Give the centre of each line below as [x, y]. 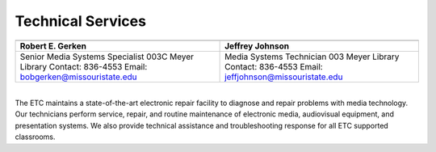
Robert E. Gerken [53, 46]
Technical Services [81, 21]
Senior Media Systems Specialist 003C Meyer [107, 57]
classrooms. [35, 137]
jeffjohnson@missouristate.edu [284, 77]
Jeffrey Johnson [257, 46]
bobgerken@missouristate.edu [78, 77]
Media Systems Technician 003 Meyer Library [312, 57]
